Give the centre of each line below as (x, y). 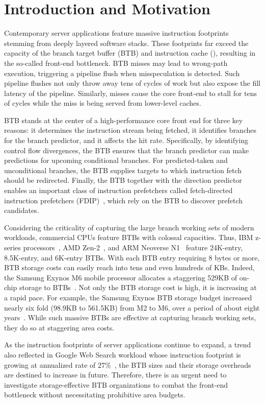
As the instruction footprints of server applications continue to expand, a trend (128, 345)
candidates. (22, 210)
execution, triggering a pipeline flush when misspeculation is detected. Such (122, 73)
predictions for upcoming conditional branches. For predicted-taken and (116, 160)
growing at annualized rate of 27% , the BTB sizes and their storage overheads (128, 364)
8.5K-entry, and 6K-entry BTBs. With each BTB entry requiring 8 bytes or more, (132, 257)
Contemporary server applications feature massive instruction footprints (116, 33)
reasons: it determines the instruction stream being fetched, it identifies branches (130, 130)
